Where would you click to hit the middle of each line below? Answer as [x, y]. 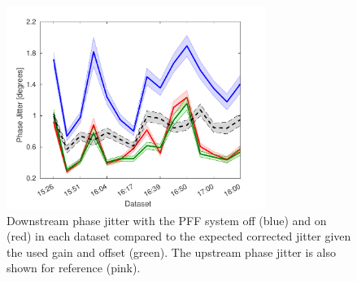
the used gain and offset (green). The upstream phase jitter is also [171, 252]
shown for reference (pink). [74, 268]
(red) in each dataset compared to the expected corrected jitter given [179, 236]
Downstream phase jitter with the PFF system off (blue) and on [167, 220]
